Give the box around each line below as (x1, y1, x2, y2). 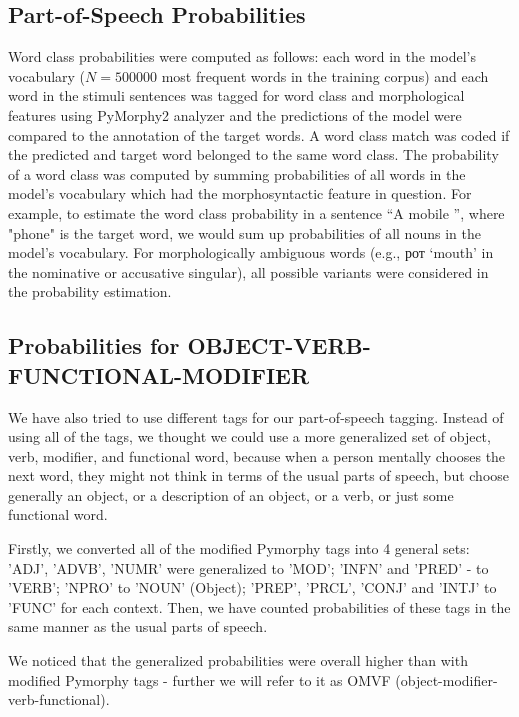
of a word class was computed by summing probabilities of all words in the (8, 163, 466, 184)
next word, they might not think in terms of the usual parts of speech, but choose (8, 465, 510, 486)
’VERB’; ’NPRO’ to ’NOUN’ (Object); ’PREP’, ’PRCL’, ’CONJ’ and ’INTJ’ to (8, 577, 497, 598)
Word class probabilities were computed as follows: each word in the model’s (8, 46, 477, 67)
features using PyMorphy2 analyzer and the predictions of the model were (8, 104, 462, 125)
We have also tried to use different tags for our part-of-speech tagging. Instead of (8, 406, 504, 427)
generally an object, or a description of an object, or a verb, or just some (8, 484, 454, 505)
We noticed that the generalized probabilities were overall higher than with (8, 650, 468, 671)
